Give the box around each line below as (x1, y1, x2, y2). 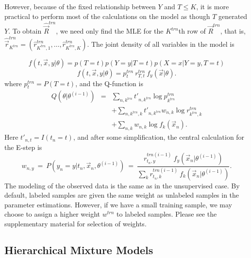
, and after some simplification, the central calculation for (73, 132, 245, 142)
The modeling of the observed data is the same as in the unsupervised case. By (4, 180, 240, 190)
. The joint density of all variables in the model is (87, 38, 234, 49)
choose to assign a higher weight (4, 209, 100, 219)
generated (218, 11, 248, 21)
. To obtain (8, 26, 42, 36)
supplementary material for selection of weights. (4, 219, 147, 229)
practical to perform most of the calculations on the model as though (4, 11, 210, 21)
